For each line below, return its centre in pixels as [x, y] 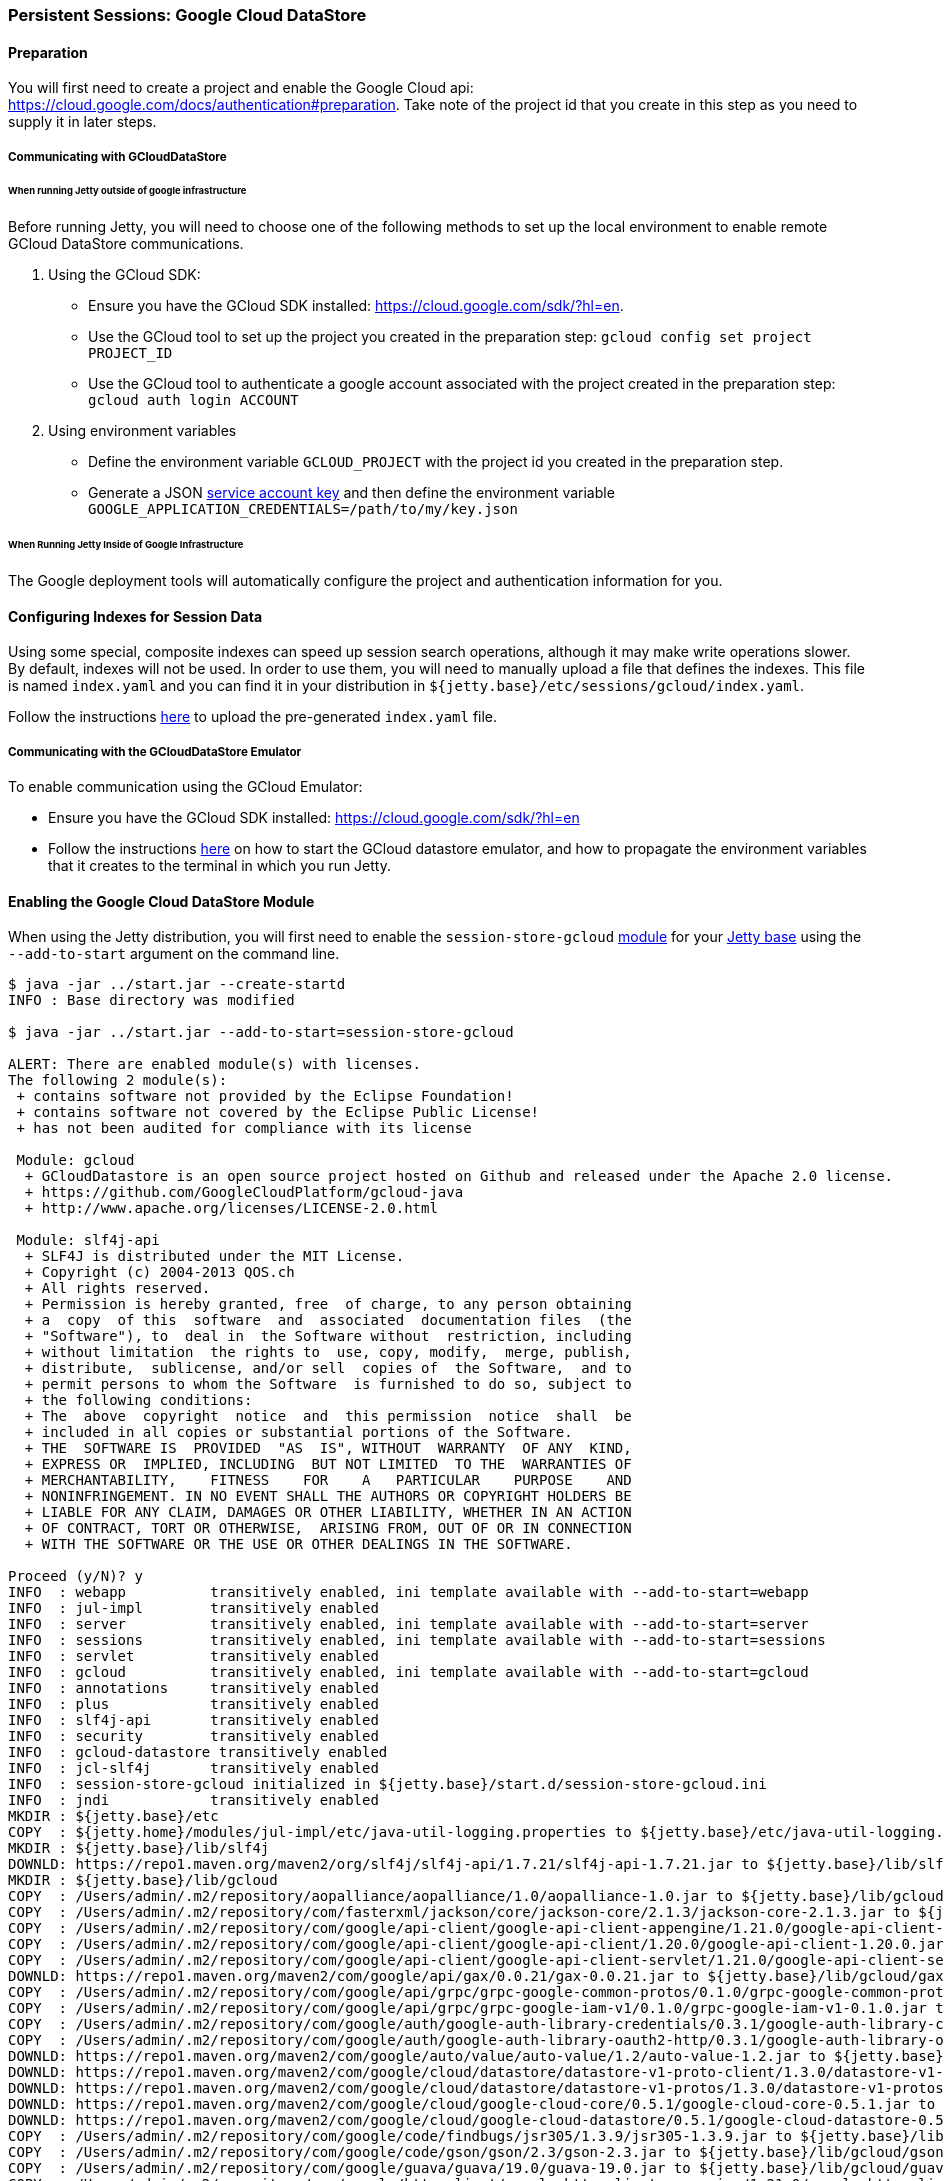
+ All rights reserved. [117, 1288]
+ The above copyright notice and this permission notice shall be [328, 1416]
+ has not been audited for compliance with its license [244, 1128]
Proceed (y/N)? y [75, 1576]
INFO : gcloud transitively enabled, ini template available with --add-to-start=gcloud [408, 1672]
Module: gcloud [75, 1160]
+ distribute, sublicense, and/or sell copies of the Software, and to [328, 1368]
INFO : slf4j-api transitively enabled [193, 1720]
